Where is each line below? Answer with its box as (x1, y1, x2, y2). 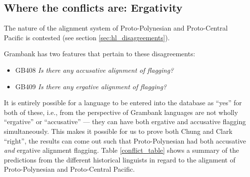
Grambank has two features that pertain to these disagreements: (4, 48, 195, 59)
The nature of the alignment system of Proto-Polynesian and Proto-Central (4, 23, 228, 33)
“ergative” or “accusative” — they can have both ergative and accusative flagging (4, 116, 246, 127)
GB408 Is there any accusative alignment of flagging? (15, 64, 174, 75)
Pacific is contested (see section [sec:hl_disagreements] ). (4, 32, 170, 42)
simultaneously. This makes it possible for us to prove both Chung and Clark (4, 126, 233, 136)
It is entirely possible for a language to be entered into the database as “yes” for (4, 97, 242, 108)
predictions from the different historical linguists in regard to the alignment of (4, 154, 235, 164)
